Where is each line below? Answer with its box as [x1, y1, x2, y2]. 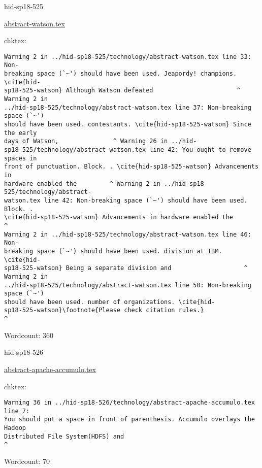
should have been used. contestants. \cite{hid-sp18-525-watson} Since [4, 121, 251, 128]
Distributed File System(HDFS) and [4, 432, 124, 440]
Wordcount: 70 [4, 456, 50, 466]
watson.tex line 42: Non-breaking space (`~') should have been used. [4, 196, 248, 204]
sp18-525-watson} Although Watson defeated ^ [4, 87, 241, 94]
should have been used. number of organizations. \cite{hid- [4, 298, 215, 306]
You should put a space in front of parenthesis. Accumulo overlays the [4, 416, 255, 423]
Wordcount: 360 [4, 329, 53, 340]
